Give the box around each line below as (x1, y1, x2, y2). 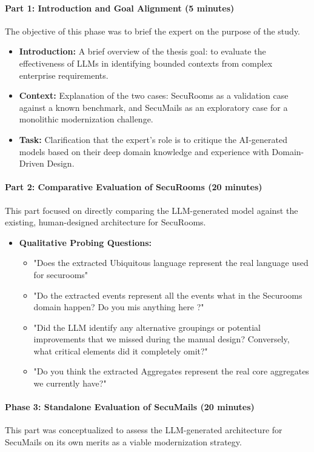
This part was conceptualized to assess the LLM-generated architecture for (5, 424, 282, 436)
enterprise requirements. (19, 68, 109, 81)
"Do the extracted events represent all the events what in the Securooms (33, 288, 302, 301)
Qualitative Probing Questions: (19, 236, 152, 248)
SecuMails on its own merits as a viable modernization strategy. (5, 436, 242, 448)
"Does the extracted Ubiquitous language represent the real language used (33, 256, 309, 269)
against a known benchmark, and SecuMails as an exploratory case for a (19, 101, 288, 113)
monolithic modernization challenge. (19, 113, 153, 125)
